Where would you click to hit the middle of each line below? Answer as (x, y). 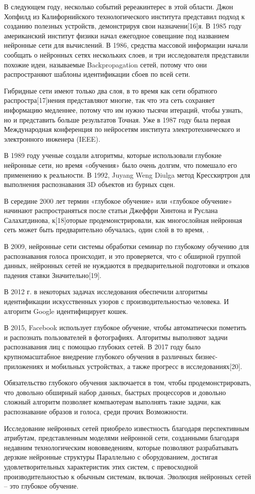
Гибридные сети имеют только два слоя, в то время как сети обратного (111, 90)
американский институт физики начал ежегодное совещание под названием (117, 35)
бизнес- (207, 356)
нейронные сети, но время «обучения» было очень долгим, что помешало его (121, 165)
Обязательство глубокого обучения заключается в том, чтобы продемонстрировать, (128, 383)
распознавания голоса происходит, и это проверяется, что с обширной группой (122, 256)
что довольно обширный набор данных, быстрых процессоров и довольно (115, 392)
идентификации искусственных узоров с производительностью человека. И (116, 301)
